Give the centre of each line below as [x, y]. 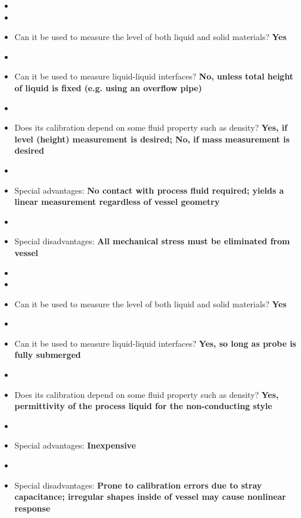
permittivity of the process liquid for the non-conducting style [143, 406]
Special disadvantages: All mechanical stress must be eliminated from [152, 241]
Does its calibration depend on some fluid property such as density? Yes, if [151, 127]
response [32, 508]
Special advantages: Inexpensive [75, 445]
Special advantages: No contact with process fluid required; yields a [149, 190]
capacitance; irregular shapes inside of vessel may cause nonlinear [150, 497]
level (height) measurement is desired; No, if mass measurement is [152, 139]
